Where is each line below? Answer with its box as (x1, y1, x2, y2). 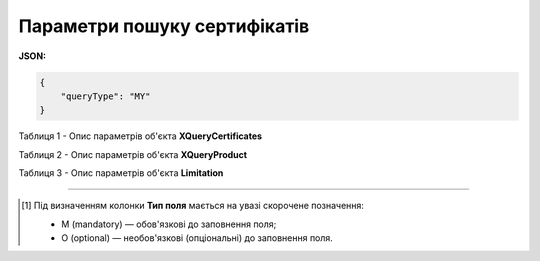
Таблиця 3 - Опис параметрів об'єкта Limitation (18, 167, 224, 179)
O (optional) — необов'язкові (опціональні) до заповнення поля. (61, 232, 334, 244)
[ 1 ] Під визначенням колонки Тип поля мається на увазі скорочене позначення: (21, 200, 365, 212)
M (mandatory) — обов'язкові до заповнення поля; (61, 218, 277, 230)
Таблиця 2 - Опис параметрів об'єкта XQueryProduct (18, 148, 248, 160)
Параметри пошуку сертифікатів (18, 15, 310, 37)
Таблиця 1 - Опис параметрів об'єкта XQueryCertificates (18, 130, 263, 142)
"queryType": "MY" (60, 90, 151, 102)
